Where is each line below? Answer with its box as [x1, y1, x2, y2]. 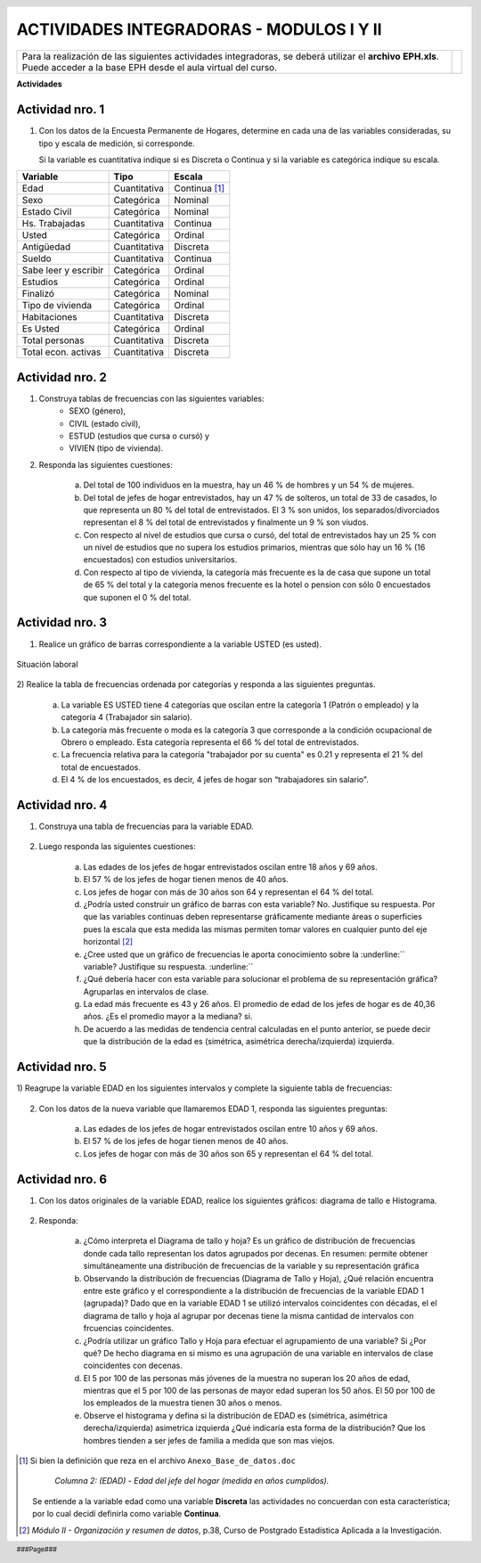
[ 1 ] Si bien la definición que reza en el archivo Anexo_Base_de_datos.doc [19, 1455, 296, 1466]
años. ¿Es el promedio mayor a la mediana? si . [83, 1011, 253, 1022]
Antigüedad [21, 241, 71, 253]
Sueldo [21, 252, 53, 265]
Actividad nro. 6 [16, 1172, 107, 1187]
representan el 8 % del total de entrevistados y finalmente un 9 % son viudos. [83, 517, 369, 528]
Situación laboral [16, 659, 78, 669]
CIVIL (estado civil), [69, 418, 142, 429]
